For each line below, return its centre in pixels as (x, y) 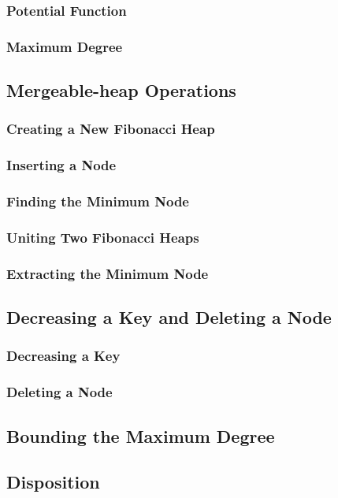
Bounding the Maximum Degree (141, 435)
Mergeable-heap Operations (121, 90)
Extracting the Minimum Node (108, 273)
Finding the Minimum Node (98, 201)
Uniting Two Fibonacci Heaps (103, 237)
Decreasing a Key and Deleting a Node (169, 317)
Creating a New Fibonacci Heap (111, 129)
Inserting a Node (61, 165)
